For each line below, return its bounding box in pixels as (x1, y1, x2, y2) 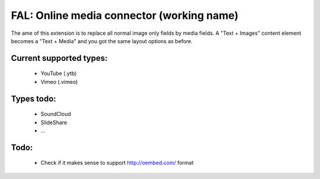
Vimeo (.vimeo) (40, 78, 78, 85)
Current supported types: (11, 53, 108, 63)
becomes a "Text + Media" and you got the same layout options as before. (11, 37, 193, 44)
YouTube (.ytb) (40, 70, 77, 77)
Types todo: (11, 93, 56, 103)
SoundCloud (40, 110, 71, 118)
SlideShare (40, 119, 68, 126)
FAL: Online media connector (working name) (11, 9, 239, 22)
